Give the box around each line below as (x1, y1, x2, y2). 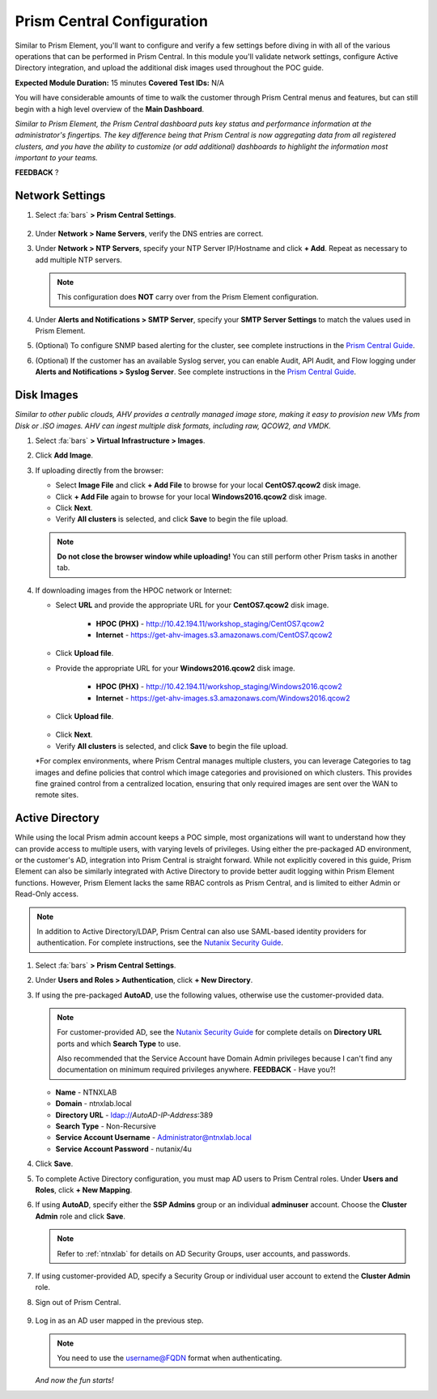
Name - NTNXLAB (55, 1087, 117, 1097)
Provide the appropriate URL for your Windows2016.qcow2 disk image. (55, 663, 295, 673)
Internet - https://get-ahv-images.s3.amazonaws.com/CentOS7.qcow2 (95, 630, 333, 640)
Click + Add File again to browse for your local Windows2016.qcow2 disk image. (55, 491, 328, 501)
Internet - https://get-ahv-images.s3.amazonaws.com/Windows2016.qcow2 (95, 693, 351, 703)
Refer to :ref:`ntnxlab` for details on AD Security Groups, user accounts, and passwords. (57, 1248, 351, 1258)
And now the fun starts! (35, 1376, 114, 1385)
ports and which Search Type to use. (57, 1039, 181, 1048)
